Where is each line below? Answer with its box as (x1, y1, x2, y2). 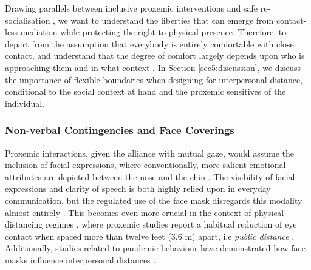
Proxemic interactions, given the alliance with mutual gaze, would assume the (5, 146, 295, 159)
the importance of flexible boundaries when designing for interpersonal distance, (5, 73, 303, 86)
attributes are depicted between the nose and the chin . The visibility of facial (5, 170, 295, 183)
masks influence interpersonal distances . (5, 253, 156, 266)
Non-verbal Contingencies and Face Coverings (5, 123, 234, 138)
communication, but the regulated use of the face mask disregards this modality (5, 194, 302, 206)
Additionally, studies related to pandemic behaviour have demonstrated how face (5, 241, 306, 254)
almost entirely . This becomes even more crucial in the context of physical (5, 206, 284, 218)
